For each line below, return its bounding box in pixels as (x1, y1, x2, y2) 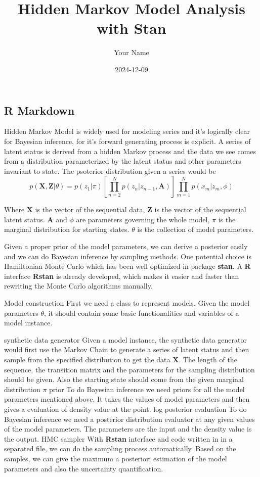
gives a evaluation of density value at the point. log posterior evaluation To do (4, 403, 247, 414)
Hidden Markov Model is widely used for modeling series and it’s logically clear (4, 126, 250, 136)
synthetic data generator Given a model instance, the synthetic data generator (4, 334, 247, 345)
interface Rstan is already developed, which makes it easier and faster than (4, 270, 239, 281)
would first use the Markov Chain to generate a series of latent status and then (4, 344, 249, 355)
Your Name (114, 47, 149, 58)
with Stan (97, 18, 166, 38)
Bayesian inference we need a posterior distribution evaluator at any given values (4, 413, 255, 424)
